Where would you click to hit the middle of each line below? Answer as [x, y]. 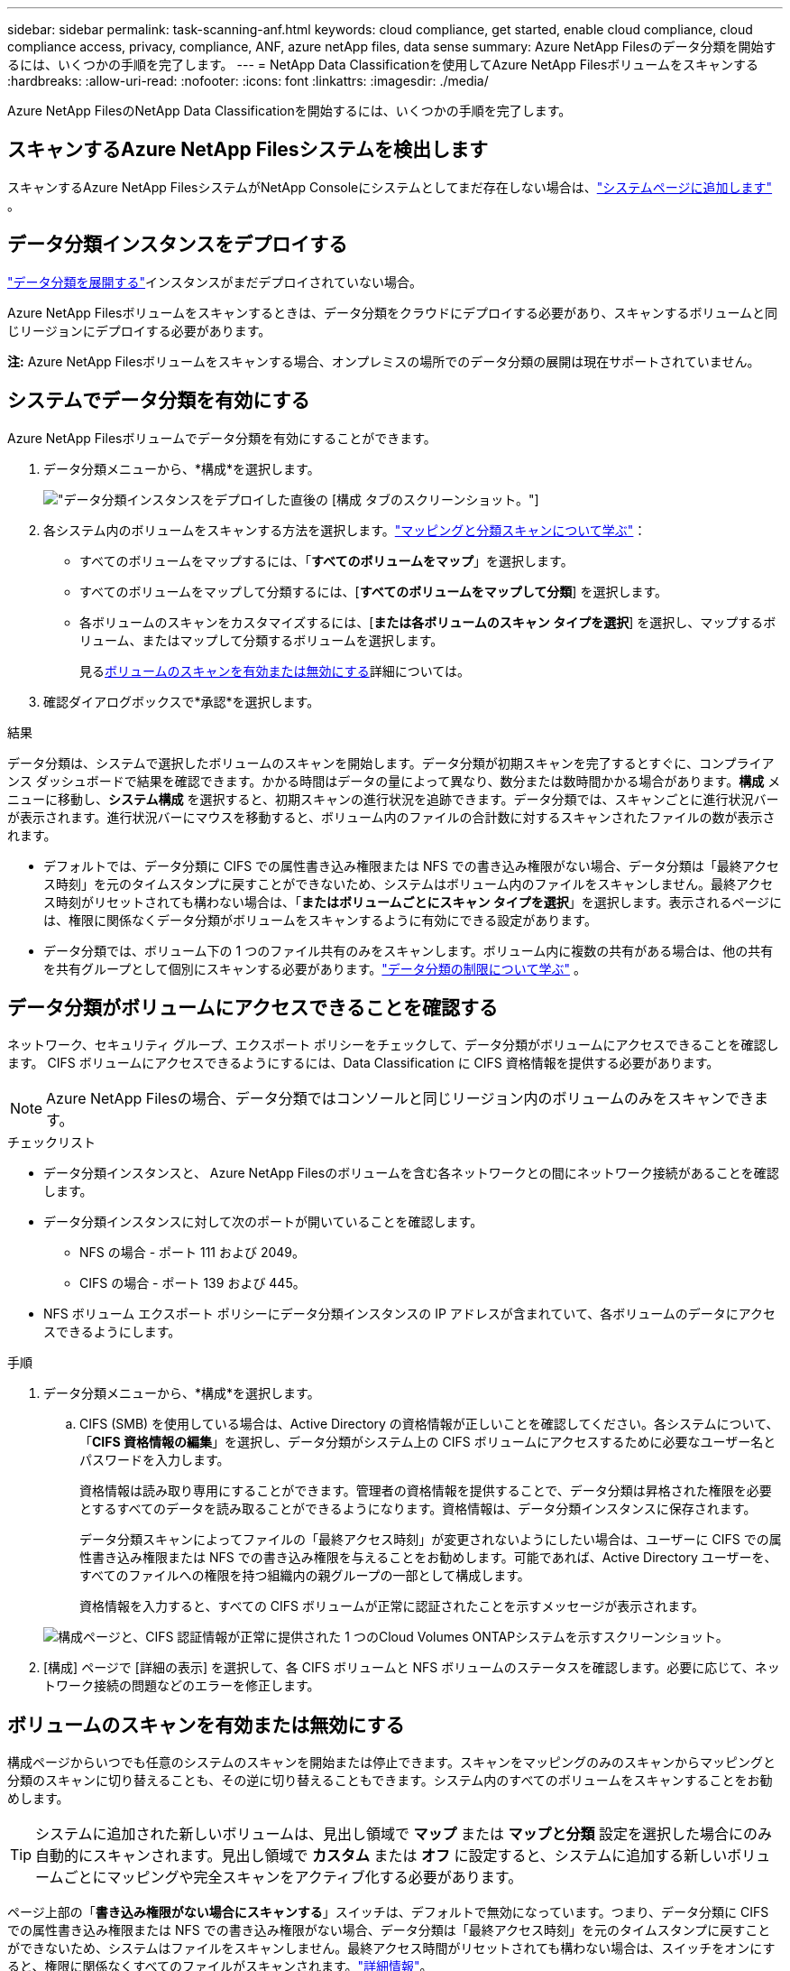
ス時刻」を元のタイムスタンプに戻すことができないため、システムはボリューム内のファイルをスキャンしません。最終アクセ [409, 884]
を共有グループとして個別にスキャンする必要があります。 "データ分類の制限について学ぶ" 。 [315, 968]
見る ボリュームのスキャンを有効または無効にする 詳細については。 [275, 671]
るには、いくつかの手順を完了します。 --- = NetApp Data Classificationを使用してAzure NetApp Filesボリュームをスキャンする [383, 65]
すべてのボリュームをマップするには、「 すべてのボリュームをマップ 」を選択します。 [326, 560]
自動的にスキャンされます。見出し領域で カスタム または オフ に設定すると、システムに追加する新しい [381, 1856]
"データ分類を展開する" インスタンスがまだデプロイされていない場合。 [215, 282]
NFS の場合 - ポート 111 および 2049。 [193, 1253]
